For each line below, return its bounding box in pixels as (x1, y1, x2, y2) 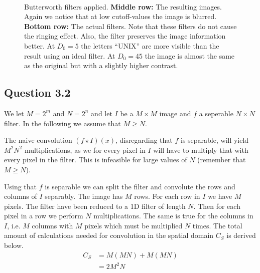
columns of (4, 191, 37, 201)
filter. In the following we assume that (4, 118, 121, 128)
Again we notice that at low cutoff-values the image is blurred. (24, 11, 217, 22)
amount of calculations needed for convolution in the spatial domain (4, 230, 214, 240)
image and (159, 108, 191, 118)
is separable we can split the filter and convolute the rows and (45, 181, 235, 191)
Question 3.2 (4, 85, 71, 100)
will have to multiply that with (153, 144, 248, 155)
